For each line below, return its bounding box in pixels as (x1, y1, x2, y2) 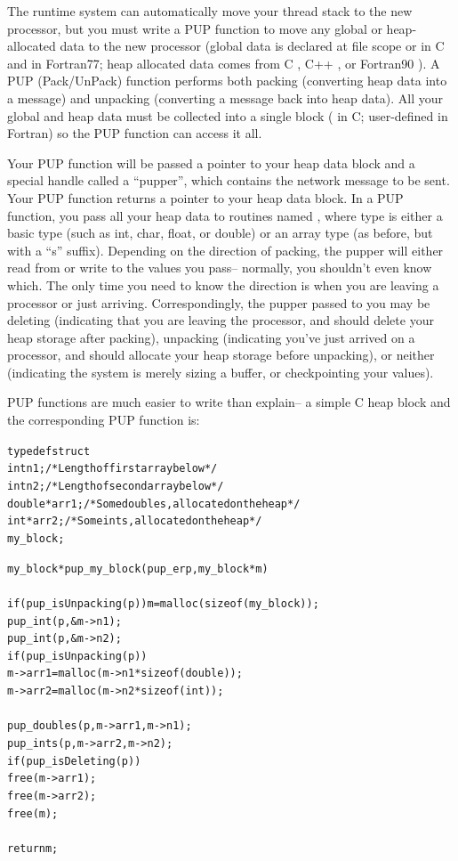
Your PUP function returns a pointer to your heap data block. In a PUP (7, 188, 404, 207)
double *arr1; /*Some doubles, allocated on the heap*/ (7, 497, 301, 510)
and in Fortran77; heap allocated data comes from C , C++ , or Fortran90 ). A (7, 53, 440, 72)
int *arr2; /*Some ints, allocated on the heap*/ (7, 515, 262, 528)
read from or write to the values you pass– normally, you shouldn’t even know (7, 258, 432, 277)
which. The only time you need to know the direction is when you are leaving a (7, 275, 439, 294)
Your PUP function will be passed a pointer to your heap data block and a (7, 153, 415, 172)
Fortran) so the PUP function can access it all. (7, 124, 262, 142)
